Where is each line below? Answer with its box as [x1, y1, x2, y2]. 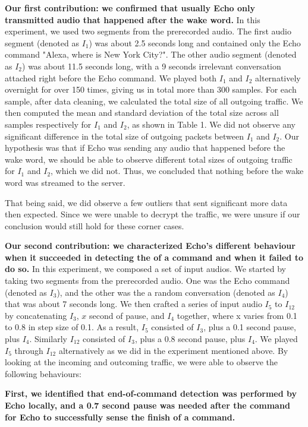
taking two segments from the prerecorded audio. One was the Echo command [5, 274, 290, 287]
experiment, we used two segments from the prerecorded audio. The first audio [5, 25, 291, 37]
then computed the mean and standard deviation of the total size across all [5, 106, 279, 119]
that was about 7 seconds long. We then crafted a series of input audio [5, 298, 262, 310]
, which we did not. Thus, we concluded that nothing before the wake [51, 165, 304, 177]
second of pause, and [89, 309, 165, 321]
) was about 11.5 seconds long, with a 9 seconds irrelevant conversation [22, 59, 281, 72]
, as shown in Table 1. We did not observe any [127, 118, 296, 130]
